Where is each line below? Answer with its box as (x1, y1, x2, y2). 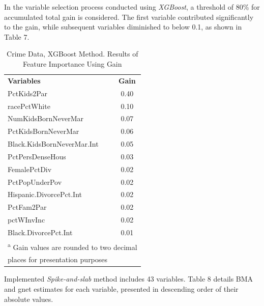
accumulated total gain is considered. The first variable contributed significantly (4, 11, 254, 22)
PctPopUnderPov (8, 176, 62, 187)
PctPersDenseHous (8, 151, 66, 161)
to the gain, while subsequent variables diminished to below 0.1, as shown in (4, 21, 242, 32)
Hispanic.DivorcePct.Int (8, 189, 82, 200)
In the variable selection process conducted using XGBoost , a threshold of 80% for (4, 2, 260, 12)
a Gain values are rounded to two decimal (8, 240, 137, 252)
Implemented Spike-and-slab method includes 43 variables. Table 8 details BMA (4, 273, 253, 284)
